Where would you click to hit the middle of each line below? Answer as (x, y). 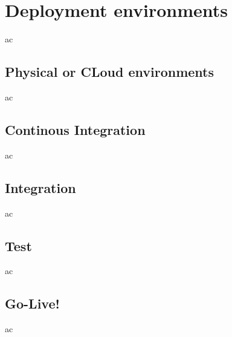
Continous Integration (75, 129)
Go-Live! (32, 303)
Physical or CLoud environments (110, 72)
